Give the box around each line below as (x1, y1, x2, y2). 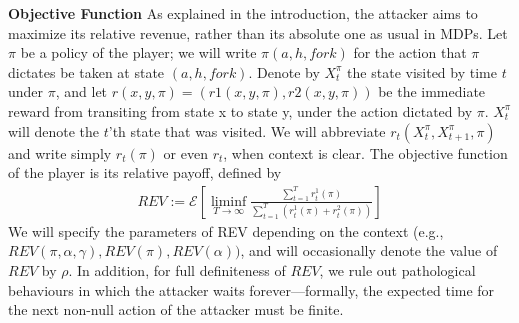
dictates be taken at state (8, 61, 165, 82)
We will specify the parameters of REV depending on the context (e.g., (8, 220, 444, 241)
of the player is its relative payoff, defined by (8, 162, 282, 183)
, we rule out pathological (319, 259, 476, 280)
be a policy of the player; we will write (20, 42, 257, 63)
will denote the (8, 120, 99, 141)
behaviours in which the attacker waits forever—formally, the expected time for (8, 279, 495, 300)
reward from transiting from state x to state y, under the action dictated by (8, 100, 473, 121)
